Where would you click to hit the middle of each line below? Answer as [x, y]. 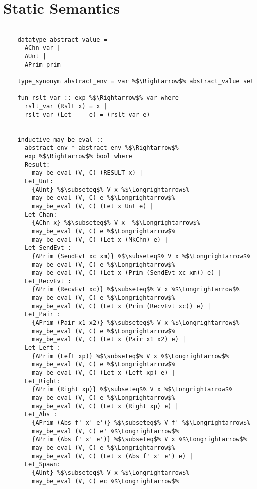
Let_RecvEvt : [48, 281]
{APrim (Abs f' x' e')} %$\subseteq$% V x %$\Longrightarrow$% [139, 440]
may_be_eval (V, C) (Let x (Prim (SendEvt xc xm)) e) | [127, 273]
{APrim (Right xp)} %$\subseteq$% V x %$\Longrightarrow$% [132, 390]
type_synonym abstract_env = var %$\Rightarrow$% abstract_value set [136, 82]
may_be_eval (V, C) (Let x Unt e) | [93, 206]
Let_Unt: [39, 181]
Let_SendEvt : [48, 248]
